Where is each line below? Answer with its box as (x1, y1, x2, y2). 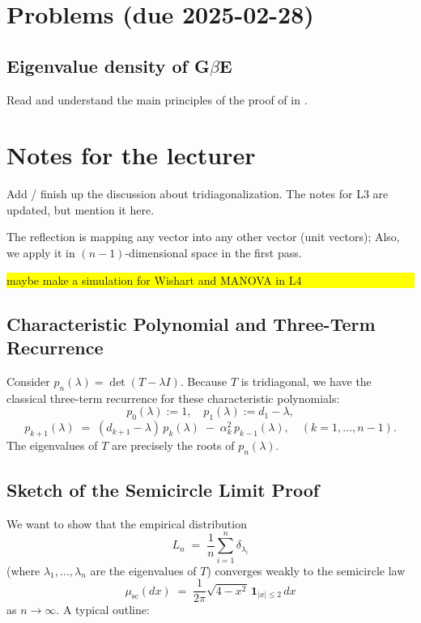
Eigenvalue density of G (6, 53, 210, 78)
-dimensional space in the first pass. (125, 244, 302, 261)
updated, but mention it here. (6, 201, 155, 218)
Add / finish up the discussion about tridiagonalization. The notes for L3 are (6, 185, 389, 202)
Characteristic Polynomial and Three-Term (6, 311, 376, 336)
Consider (6, 372, 50, 389)
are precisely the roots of (111, 436, 235, 453)
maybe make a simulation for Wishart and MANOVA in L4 (6, 271, 302, 288)
